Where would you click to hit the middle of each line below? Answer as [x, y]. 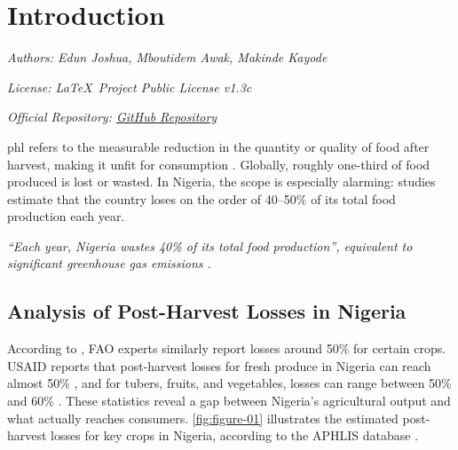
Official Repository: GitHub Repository [112, 117]
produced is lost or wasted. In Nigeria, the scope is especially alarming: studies [221, 182]
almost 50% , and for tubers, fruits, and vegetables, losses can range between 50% [229, 383]
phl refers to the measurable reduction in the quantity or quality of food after [218, 146]
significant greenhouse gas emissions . [109, 263]
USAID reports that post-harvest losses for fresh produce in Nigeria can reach [219, 365]
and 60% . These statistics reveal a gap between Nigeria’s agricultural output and [229, 401]
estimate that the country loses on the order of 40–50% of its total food [201, 198]
